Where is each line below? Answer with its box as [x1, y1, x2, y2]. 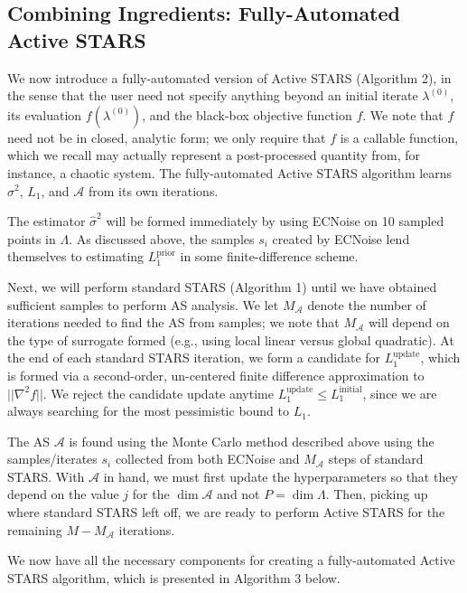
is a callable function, [340, 127, 459, 146]
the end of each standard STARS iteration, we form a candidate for [7, 348, 381, 367]
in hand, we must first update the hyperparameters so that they [103, 466, 458, 485]
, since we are [362, 383, 437, 402]
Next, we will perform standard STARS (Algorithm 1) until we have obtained [7, 277, 437, 296]
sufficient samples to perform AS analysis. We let [7, 295, 279, 314]
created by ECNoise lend [272, 229, 410, 248]
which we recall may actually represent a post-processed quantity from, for [7, 146, 421, 165]
